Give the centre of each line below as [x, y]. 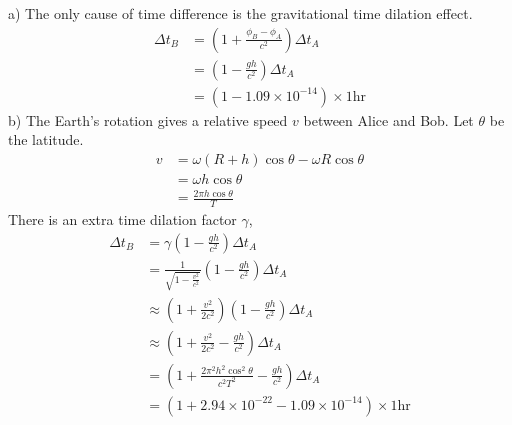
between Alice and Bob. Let [388, 119]
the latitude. [46, 139]
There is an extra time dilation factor [122, 219]
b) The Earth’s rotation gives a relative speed [148, 119]
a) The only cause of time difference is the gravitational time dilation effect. [240, 13]
